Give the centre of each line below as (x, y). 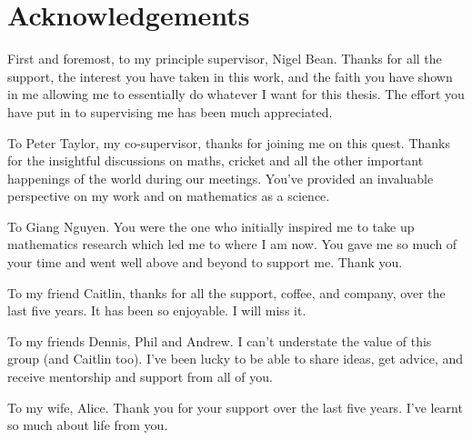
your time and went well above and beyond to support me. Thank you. (205, 262)
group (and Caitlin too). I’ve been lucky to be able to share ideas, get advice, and (236, 359)
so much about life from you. (88, 425)
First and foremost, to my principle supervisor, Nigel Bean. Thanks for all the (225, 59)
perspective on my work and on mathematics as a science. (169, 196)
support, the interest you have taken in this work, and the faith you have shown (230, 76)
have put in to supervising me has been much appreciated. (170, 111)
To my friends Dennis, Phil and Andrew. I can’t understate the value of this (220, 340)
